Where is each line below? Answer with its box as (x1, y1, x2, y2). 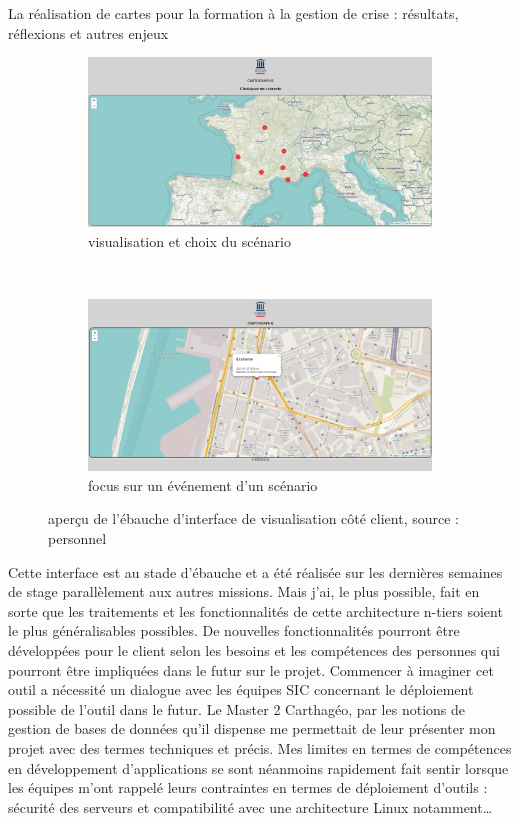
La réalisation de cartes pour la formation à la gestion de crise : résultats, (8, 3, 459, 23)
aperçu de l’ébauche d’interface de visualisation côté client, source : (48, 508, 459, 529)
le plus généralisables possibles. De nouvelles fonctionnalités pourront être (8, 620, 460, 641)
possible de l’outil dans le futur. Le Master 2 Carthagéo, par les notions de (8, 698, 465, 719)
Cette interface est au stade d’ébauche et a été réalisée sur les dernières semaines (8, 561, 503, 582)
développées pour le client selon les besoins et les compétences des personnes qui (8, 640, 500, 661)
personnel (48, 528, 107, 549)
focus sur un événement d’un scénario (88, 474, 318, 495)
